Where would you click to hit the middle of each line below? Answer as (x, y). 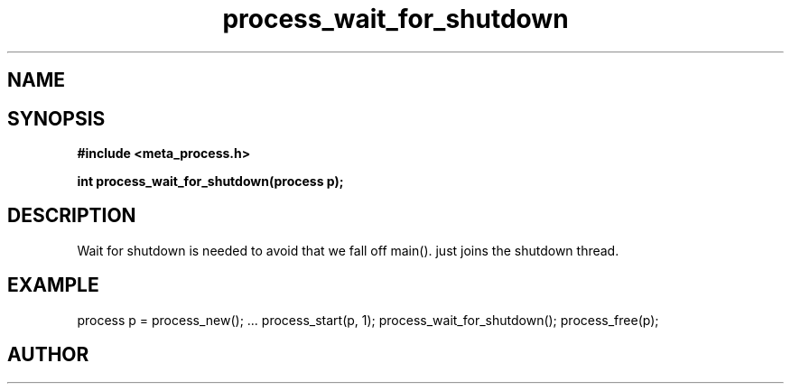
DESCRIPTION (72, 216)
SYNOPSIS (56, 118)
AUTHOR (48, 355)
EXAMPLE (53, 285)
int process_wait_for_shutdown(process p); (210, 182)
